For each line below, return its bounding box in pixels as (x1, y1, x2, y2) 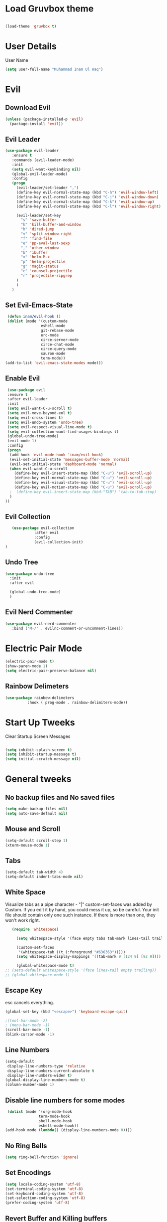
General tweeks (5, 773, 72, 785)
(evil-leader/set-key (16, 213, 61, 218)
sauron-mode (40, 351, 66, 356)
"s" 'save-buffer (20, 217, 57, 222)
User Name (5, 57, 29, 63)
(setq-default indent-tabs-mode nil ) (5, 874, 83, 879)
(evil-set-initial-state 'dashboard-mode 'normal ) (9, 462, 117, 467)
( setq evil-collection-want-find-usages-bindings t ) (7, 429, 119, 434)
